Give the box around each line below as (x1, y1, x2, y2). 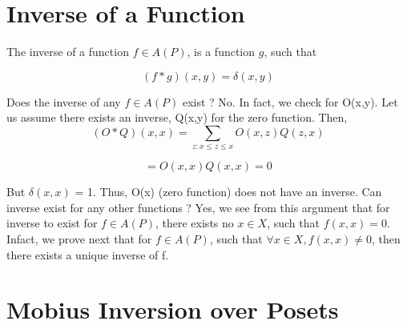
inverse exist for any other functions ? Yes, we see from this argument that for (6, 199, 390, 215)
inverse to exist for (6, 215, 98, 231)
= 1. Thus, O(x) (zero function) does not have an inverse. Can (75, 183, 382, 200)
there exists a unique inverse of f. (6, 246, 169, 263)
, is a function (187, 43, 256, 60)
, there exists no (155, 215, 234, 231)
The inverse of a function (6, 43, 129, 60)
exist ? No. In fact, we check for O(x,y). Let (182, 93, 398, 110)
